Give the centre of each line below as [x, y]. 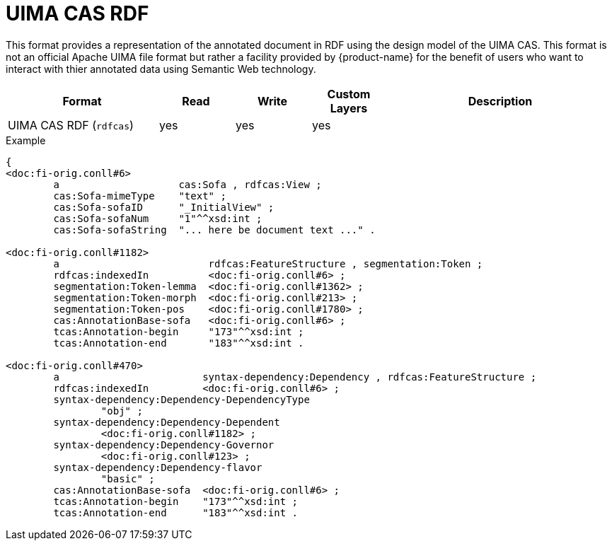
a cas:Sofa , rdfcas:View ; [187, 184]
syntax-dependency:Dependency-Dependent [167, 422]
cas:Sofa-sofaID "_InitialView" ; [164, 207]
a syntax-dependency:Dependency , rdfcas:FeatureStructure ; [295, 377]
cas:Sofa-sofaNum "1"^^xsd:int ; [158, 218]
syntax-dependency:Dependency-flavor [158, 467]
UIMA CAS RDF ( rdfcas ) [71, 125]
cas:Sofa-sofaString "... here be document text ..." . [214, 230]
